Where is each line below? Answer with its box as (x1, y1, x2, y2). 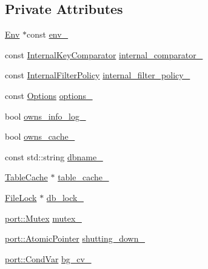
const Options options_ (5, 89, 93, 101)
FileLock (5, 191, 37, 203)
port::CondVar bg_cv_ (5, 252, 92, 265)
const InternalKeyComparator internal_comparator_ (5, 48, 203, 61)
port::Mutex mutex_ (5, 211, 82, 224)
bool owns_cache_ (5, 130, 75, 143)
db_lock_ (46, 191, 84, 203)
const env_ (27, 28, 69, 41)
